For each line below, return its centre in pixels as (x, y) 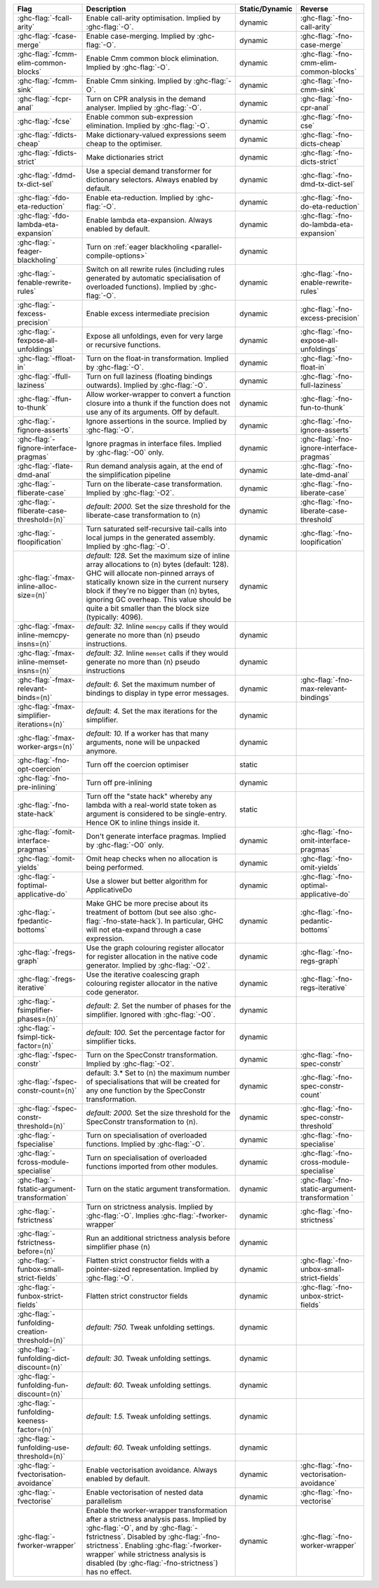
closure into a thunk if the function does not (158, 403)
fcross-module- (43, 1162)
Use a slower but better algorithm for (147, 881)
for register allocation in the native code (152, 957)
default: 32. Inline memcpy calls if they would (157, 626)
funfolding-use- (44, 1447)
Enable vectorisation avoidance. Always (152, 1470)
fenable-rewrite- (45, 282)
